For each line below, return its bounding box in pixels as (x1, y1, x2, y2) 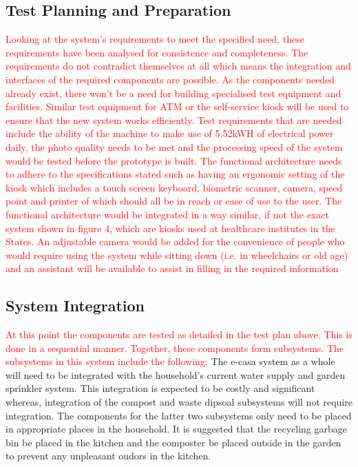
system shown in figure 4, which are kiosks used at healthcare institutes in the (6, 220, 335, 235)
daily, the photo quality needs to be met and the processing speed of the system (6, 139, 343, 154)
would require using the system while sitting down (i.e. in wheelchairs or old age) (6, 247, 348, 262)
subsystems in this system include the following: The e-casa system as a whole (6, 354, 335, 369)
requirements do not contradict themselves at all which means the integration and (6, 59, 351, 73)
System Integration (6, 295, 145, 316)
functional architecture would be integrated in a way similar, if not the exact (6, 207, 330, 221)
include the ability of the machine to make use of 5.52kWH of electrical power (6, 126, 334, 141)
